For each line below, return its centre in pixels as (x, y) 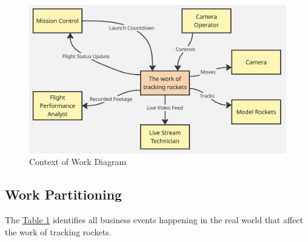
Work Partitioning (64, 194)
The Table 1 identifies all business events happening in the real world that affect (154, 220)
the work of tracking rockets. (58, 231)
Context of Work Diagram (78, 162)
